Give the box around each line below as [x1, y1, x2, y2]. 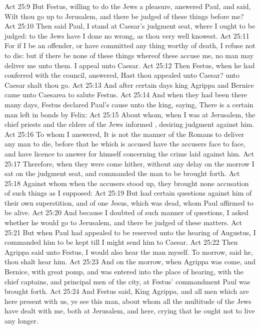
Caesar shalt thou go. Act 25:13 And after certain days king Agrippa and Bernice [4, 79, 254, 90]
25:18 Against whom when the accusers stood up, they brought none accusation [4, 178, 249, 188]
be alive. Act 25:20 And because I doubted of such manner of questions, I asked [4, 207, 248, 218]
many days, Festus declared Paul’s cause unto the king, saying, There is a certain [4, 99, 253, 109]
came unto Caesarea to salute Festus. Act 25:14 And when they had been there [4, 89, 247, 100]
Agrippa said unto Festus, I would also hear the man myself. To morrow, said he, [4, 246, 253, 257]
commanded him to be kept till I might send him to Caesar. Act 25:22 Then [4, 237, 238, 247]
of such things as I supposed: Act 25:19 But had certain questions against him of [4, 188, 252, 198]
